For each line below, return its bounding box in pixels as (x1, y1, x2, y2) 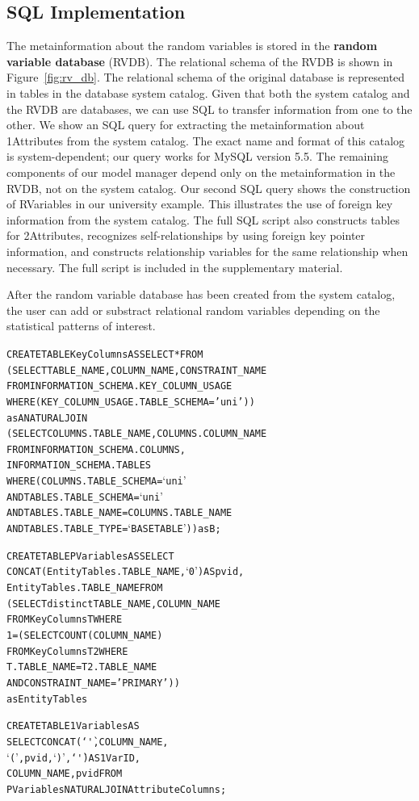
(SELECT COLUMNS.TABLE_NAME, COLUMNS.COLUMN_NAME (6, 428, 267, 440)
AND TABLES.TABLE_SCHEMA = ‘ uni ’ (6, 487, 163, 504)
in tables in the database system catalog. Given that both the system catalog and (6, 84, 410, 101)
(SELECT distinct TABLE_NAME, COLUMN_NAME (6, 598, 220, 610)
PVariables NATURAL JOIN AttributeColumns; (6, 783, 227, 795)
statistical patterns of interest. (6, 317, 156, 334)
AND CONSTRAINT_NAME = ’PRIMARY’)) (6, 677, 180, 690)
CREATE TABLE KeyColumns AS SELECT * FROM (6, 348, 203, 360)
